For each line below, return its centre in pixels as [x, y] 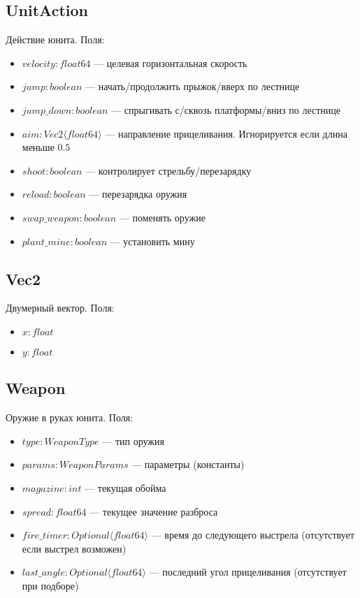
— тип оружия [133, 440]
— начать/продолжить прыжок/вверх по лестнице [192, 86]
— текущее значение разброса [154, 511]
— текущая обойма [125, 487]
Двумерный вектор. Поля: [60, 308]
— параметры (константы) [188, 464]
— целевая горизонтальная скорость [171, 63]
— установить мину [152, 241]
